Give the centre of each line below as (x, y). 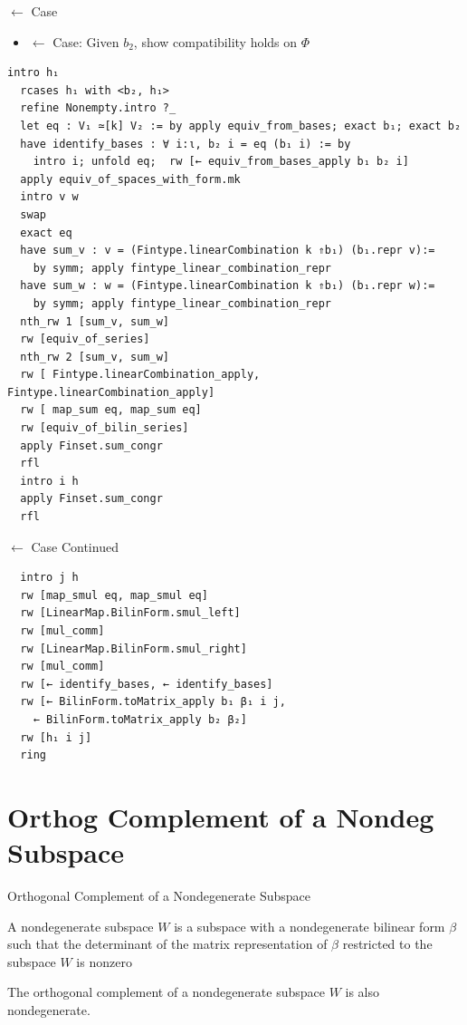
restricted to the (387, 944)
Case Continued (75, 546)
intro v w (49, 197)
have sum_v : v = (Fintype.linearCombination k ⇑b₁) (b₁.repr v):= (228, 251)
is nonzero (104, 961)
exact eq (46, 232)
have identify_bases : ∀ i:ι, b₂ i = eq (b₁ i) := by (186, 144)
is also (362, 992)
